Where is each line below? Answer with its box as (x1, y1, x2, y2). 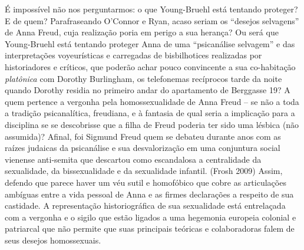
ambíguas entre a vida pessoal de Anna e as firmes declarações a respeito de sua (5, 187, 294, 200)
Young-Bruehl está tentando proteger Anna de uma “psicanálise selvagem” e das (5, 37, 295, 50)
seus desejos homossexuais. (5, 233, 101, 246)
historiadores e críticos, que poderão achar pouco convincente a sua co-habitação (5, 60, 296, 73)
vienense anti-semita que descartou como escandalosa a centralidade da (5, 153, 262, 165)
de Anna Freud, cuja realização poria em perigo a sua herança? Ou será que (5, 26, 279, 38)
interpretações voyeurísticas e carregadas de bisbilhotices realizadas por (5, 49, 262, 61)
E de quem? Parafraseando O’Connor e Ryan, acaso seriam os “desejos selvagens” (5, 14, 299, 27)
